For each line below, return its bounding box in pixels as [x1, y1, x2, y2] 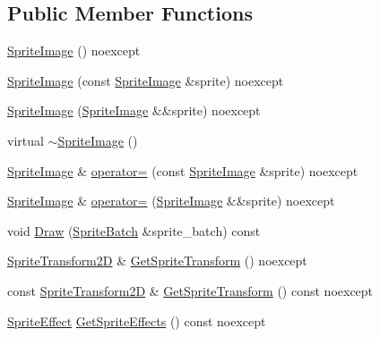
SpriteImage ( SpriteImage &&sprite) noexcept [7, 101, 261, 120]
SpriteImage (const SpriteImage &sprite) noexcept [7, 71, 284, 89]
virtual [7, 131, 44, 149]
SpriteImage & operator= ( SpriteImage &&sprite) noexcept [7, 191, 335, 210]
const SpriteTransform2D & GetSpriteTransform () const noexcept [7, 281, 374, 299]
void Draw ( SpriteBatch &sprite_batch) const [7, 221, 261, 240]
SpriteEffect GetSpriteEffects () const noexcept [7, 311, 266, 330]
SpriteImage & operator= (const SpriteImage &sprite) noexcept [7, 161, 358, 180]
